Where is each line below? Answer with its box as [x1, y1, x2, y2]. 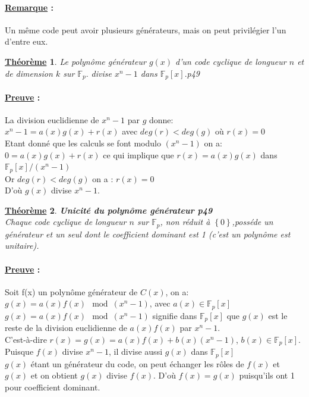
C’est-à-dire [5, 333, 47, 345]
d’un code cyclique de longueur [175, 55, 286, 67]
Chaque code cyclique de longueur [5, 215, 127, 228]
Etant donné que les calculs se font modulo [5, 137, 161, 149]
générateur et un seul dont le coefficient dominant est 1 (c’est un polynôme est [5, 227, 291, 240]
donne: [149, 113, 174, 126]
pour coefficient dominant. [5, 381, 100, 393]
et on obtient [30, 369, 78, 382]
